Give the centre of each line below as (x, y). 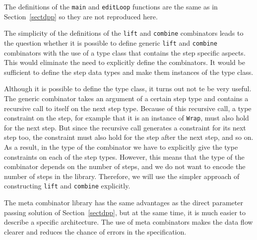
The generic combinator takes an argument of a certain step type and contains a (126, 98)
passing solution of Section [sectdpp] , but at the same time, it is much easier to (125, 212)
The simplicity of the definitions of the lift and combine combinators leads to (124, 33)
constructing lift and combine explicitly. (67, 186)
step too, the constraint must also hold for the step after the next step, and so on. (129, 137)
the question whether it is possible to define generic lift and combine (111, 42)
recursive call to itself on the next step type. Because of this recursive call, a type (128, 108)
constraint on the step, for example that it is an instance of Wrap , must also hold (127, 118)
